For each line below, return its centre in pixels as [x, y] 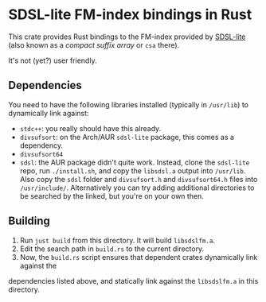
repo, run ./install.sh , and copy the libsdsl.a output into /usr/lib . [133, 170]
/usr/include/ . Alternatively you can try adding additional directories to [137, 188]
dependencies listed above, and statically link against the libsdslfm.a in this [133, 281]
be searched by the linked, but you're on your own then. [112, 196]
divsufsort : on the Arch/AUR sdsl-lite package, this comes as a [127, 137]
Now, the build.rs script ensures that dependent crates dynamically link [139, 257]
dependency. [41, 145]
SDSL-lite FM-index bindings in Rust [130, 15]
